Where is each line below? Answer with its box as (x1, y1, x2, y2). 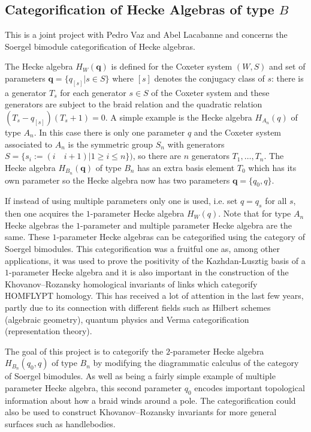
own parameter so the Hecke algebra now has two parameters (5, 173, 230, 186)
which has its (248, 161, 297, 173)
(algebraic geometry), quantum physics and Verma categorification (5, 313, 249, 325)
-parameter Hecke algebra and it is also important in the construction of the (9, 266, 289, 278)
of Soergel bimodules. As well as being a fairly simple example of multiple (5, 370, 276, 382)
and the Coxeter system (194, 126, 282, 139)
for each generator (60, 86, 126, 98)
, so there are (132, 149, 181, 162)
